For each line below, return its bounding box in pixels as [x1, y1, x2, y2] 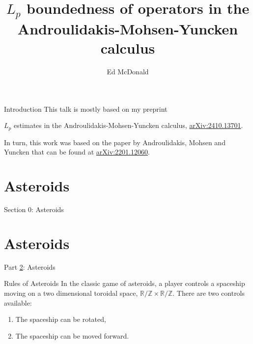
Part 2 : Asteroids [4, 261, 56, 272]
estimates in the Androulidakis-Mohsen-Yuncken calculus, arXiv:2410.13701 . [13, 120, 243, 130]
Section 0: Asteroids [4, 204, 64, 215]
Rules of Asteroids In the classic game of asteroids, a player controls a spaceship [4, 278, 245, 288]
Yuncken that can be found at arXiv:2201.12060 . [4, 147, 150, 157]
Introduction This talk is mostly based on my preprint [4, 103, 168, 114]
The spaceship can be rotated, [15, 314, 106, 324]
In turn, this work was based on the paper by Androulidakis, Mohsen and [4, 137, 225, 147]
